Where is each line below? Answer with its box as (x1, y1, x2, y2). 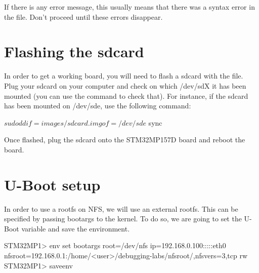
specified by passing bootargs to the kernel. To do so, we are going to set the (4, 213, 242, 224)
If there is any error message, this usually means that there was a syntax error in (4, 2, 255, 12)
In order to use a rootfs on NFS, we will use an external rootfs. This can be (4, 203, 238, 214)
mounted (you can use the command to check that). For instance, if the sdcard (4, 90, 248, 101)
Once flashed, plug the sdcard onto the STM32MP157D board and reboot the (4, 134, 245, 145)
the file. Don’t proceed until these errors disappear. (4, 11, 163, 22)
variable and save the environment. (21, 223, 130, 233)
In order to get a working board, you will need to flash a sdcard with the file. (4, 70, 243, 81)
